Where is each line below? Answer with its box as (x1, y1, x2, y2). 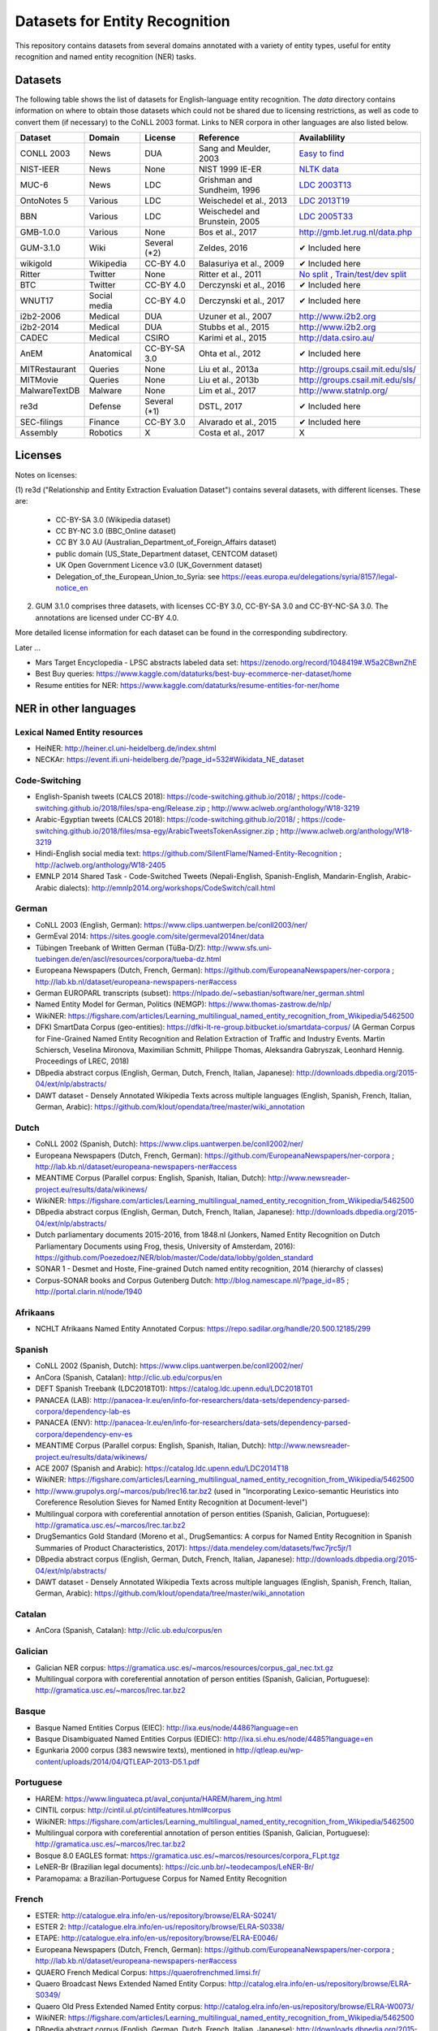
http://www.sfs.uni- (207, 942, 273, 952)
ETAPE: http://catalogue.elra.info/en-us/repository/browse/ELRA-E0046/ (35, 1934, 278, 1943)
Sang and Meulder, (199, 143, 271, 154)
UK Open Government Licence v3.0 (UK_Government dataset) (55, 561, 263, 570)
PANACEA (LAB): (35, 1395, 92, 1405)
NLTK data (298, 163, 340, 175)
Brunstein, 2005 (199, 216, 260, 227)
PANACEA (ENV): (35, 1418, 93, 1427)
